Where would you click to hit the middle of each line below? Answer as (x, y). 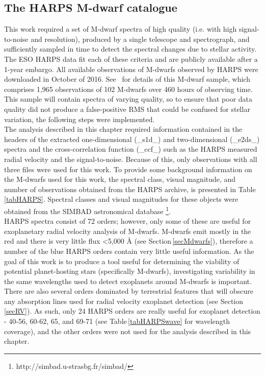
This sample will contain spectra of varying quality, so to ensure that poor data (128, 99)
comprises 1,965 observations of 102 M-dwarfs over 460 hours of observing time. (128, 89)
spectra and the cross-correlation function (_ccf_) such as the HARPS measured (131, 149)
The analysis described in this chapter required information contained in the (123, 129)
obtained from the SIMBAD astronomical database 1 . (87, 210)
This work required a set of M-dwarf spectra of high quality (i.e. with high (121, 29)
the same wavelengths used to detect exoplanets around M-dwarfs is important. (128, 281)
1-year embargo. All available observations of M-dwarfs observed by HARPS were (131, 69)
